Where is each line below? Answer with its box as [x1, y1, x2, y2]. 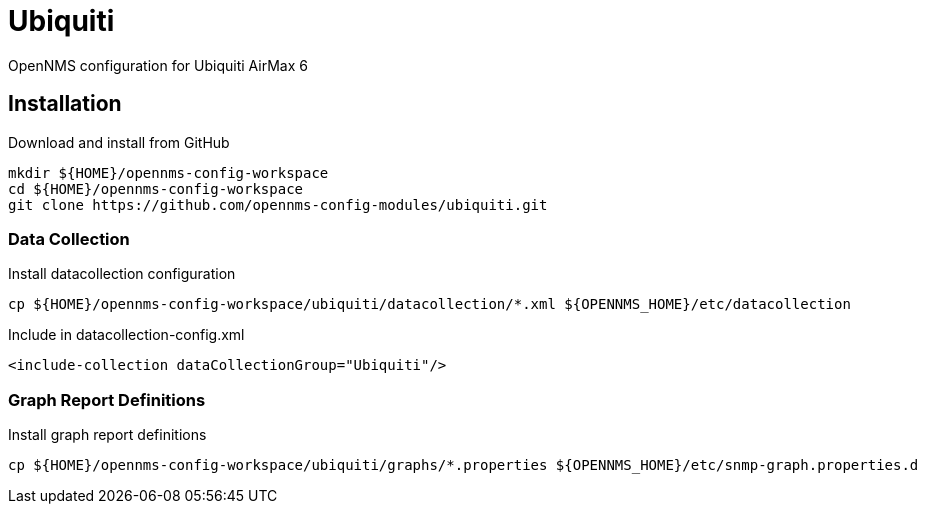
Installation [8, 91, 122, 117]
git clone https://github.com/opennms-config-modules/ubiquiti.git [8, 196, 548, 213]
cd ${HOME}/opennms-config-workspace [8, 180, 304, 197]
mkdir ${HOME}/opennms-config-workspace [8, 164, 329, 181]
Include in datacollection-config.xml [8, 326, 245, 344]
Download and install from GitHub [8, 133, 230, 151]
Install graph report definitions [8, 426, 207, 444]
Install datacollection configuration [8, 265, 236, 283]
